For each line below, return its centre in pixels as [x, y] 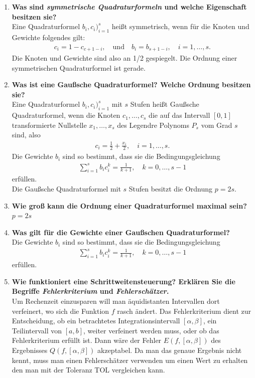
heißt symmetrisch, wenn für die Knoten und [180, 26]
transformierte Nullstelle [49, 125]
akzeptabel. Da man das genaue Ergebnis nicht [170, 350]
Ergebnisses [30, 350]
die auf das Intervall [179, 115]
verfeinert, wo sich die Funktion [60, 311]
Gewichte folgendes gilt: [48, 37]
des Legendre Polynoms [153, 125]
